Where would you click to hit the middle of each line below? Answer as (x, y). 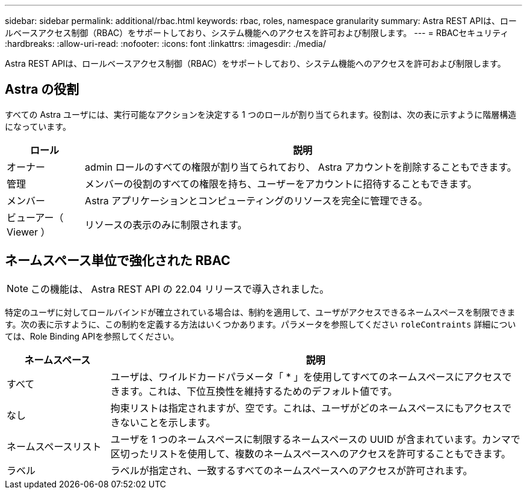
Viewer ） (29, 232)
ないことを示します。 (168, 422)
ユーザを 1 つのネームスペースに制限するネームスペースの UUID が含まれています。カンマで (315, 439)
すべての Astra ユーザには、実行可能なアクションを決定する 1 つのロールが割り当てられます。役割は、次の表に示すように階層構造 (261, 114)
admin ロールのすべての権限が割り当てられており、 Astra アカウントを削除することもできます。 (301, 167)
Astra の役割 (42, 90)
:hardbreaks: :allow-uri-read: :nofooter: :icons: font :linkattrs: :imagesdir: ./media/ (165, 44)
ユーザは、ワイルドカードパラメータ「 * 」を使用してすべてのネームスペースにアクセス (306, 377)
